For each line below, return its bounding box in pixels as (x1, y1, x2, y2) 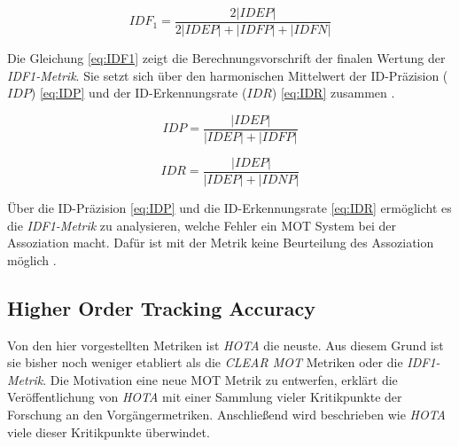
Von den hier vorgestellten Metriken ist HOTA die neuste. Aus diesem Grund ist (7, 335, 444, 354)
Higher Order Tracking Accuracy (7, 294, 315, 321)
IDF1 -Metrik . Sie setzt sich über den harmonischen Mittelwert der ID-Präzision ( (7, 66, 448, 84)
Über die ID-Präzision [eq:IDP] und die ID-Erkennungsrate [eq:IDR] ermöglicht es (7, 198, 452, 216)
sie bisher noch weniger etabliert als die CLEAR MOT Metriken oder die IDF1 (7, 353, 436, 372)
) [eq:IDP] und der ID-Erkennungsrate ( (30, 83, 247, 102)
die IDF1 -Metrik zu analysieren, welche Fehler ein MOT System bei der (7, 216, 396, 234)
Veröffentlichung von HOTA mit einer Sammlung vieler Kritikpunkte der (7, 388, 402, 406)
